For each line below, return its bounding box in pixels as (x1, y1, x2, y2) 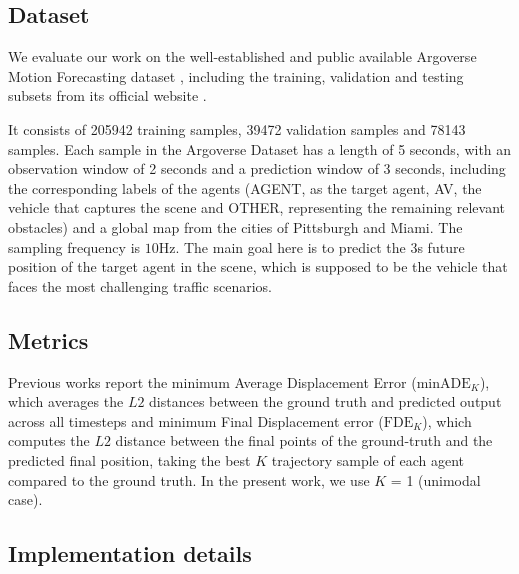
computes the (8, 430, 90, 451)
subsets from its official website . (8, 85, 207, 106)
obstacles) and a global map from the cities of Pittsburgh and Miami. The (8, 216, 463, 237)
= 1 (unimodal (390, 469, 481, 490)
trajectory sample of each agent (271, 449, 464, 470)
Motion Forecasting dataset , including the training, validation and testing (8, 65, 464, 86)
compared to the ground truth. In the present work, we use (8, 469, 370, 490)
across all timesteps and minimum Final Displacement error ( (8, 410, 384, 431)
